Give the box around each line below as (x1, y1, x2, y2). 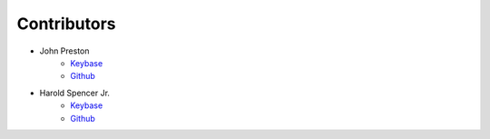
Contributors (16, 14, 117, 34)
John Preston (39, 45, 90, 56)
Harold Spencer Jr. (39, 87, 111, 98)
